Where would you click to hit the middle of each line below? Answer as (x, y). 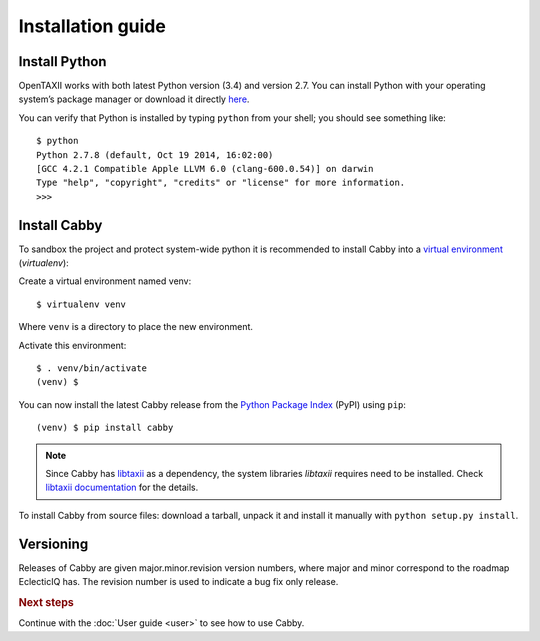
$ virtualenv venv (81, 304)
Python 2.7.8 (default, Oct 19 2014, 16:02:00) (155, 154)
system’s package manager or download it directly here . (134, 99)
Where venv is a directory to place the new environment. (136, 327)
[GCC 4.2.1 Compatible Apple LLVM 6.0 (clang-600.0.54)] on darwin (205, 169)
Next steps (46, 602)
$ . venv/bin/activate (92, 368)
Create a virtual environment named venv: (105, 281)
